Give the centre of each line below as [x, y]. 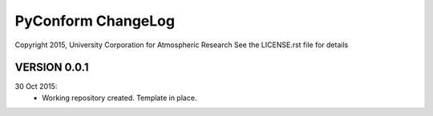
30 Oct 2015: [36, 86]
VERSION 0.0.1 [52, 68]
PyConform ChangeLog [95, 21]
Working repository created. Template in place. [119, 98]
